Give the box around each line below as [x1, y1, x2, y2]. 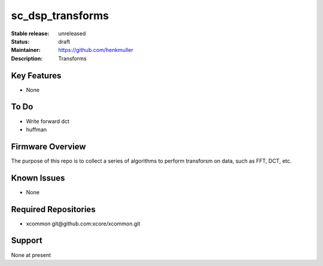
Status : [11, 38, 30, 45]
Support [11, 236, 42, 246]
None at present [11, 251, 51, 258]
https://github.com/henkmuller [58, 47, 134, 54]
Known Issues [11, 173, 65, 183]
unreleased [58, 30, 86, 37]
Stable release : [11, 30, 50, 37]
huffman [26, 126, 47, 133]
